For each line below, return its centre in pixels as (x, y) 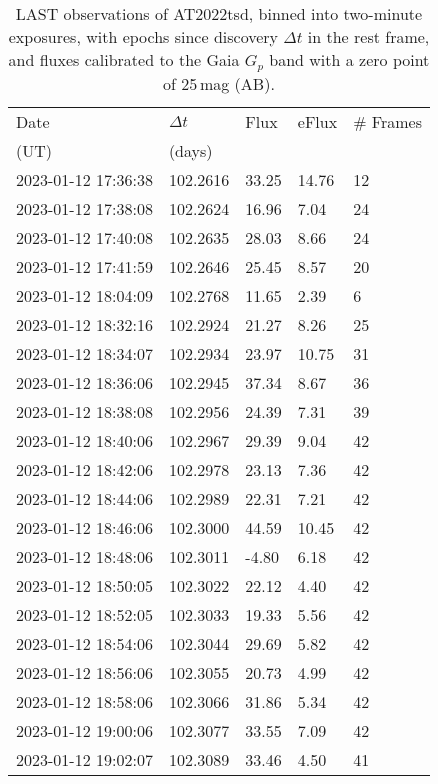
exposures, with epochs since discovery (143, 36)
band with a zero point (349, 59)
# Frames (387, 121)
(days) (190, 150)
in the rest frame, (368, 36)
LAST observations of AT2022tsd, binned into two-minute (219, 13)
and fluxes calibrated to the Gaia (124, 59)
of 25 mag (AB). (219, 83)
